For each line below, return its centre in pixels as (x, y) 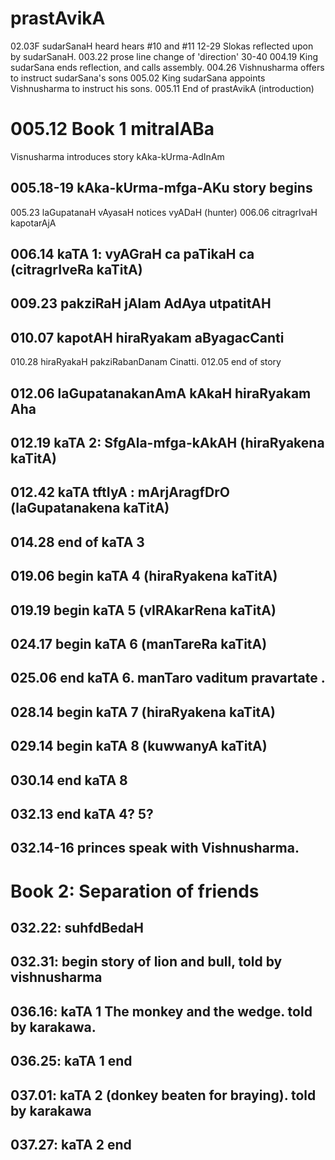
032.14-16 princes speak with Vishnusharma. (155, 848)
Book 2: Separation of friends (135, 891)
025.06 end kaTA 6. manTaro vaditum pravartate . (168, 678)
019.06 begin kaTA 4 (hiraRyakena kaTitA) (144, 576)
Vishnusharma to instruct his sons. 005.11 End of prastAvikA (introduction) (162, 88)
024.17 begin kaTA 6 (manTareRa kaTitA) (139, 644)
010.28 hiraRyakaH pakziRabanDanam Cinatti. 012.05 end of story (146, 362)
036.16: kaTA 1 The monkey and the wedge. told (161, 1011)
